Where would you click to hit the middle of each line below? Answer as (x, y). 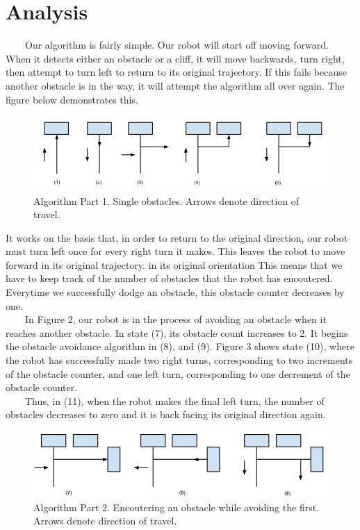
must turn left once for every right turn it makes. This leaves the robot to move (175, 251)
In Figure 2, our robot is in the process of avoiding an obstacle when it (175, 319)
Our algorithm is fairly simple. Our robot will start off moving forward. (177, 45)
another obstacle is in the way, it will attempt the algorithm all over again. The (175, 85)
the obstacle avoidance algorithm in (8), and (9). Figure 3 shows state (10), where (180, 346)
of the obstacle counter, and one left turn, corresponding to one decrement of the (178, 373)
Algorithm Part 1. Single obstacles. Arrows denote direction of (166, 200)
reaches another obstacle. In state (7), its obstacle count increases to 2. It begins (177, 332)
